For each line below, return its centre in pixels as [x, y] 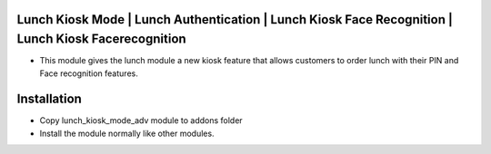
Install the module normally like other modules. [127, 133]
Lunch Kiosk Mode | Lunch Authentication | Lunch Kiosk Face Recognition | [235, 19]
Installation [49, 99]
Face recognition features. [89, 73]
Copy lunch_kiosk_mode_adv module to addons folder [141, 120]
